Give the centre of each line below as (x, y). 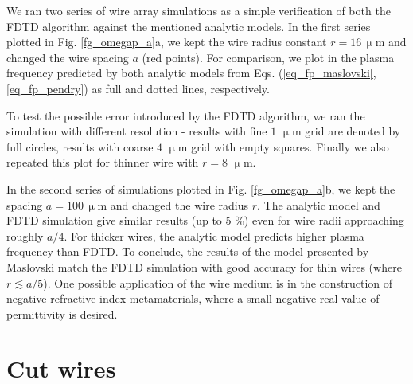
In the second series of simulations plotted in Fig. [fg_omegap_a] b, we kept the (201, 188)
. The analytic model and (318, 204)
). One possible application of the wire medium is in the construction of (218, 282)
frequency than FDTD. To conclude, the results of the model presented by (188, 251)
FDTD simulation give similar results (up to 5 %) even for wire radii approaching (205, 220)
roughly (25, 235)
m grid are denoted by (347, 131)
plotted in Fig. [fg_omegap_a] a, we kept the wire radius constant (167, 42)
